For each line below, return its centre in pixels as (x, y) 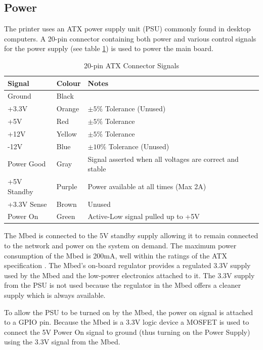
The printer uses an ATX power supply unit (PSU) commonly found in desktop (127, 29)
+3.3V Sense (27, 204)
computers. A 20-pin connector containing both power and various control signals (130, 38)
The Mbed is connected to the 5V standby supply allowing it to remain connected (131, 235)
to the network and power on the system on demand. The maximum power (120, 246)
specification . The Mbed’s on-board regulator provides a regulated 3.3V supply (127, 265)
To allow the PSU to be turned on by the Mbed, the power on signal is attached (128, 312)
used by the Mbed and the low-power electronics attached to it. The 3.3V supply (129, 275)
